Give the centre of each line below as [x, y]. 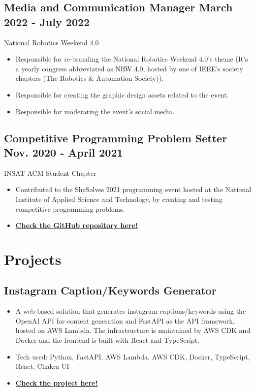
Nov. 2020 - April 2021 [64, 152]
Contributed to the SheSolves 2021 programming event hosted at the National [133, 189]
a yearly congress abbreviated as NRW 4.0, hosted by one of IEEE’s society [129, 68]
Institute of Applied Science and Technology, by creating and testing [119, 199]
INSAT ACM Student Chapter [50, 173]
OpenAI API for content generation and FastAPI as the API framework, [125, 320]
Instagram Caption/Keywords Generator [110, 290]
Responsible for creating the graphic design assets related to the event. [122, 94]
